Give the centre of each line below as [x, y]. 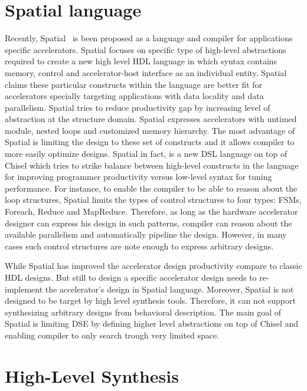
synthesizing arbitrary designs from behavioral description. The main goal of [143, 312]
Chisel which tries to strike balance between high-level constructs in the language [152, 165]
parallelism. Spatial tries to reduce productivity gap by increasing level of [138, 107]
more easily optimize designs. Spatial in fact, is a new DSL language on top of [146, 154]
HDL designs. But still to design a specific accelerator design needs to [131, 277]
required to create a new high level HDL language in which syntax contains [141, 61]
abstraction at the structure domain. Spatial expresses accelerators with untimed [151, 119]
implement [24, 289]
